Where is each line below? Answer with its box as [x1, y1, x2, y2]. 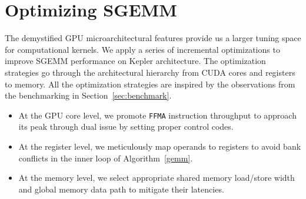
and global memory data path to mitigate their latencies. [18, 183, 224, 195]
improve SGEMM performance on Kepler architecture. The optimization [5, 55, 266, 67]
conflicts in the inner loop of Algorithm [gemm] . [18, 151, 193, 164]
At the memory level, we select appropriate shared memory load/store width [18, 171, 295, 184]
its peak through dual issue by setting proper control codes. [18, 120, 234, 133]
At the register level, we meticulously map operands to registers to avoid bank [18, 140, 301, 152]
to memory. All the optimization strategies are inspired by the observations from [5, 77, 295, 90]
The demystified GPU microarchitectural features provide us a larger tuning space [5, 32, 301, 44]
